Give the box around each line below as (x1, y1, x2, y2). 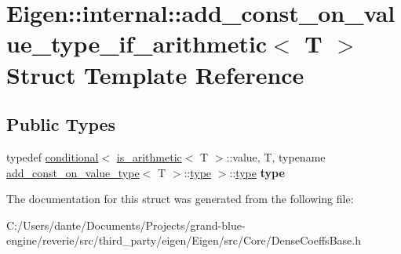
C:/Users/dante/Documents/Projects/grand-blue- (6, 216, 246, 233)
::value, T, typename (226, 148, 326, 165)
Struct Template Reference (6, 58, 304, 90)
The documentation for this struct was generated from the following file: (6, 190, 354, 207)
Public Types (6, 112, 116, 136)
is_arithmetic (116, 148, 182, 165)
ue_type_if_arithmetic (6, 27, 268, 60)
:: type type (229, 164, 285, 180)
